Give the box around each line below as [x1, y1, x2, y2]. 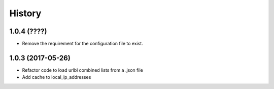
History [9, 8, 42, 19]
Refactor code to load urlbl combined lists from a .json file [22, 67, 143, 73]
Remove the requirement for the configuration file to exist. [22, 41, 143, 47]
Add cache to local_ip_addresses [22, 74, 91, 80]
